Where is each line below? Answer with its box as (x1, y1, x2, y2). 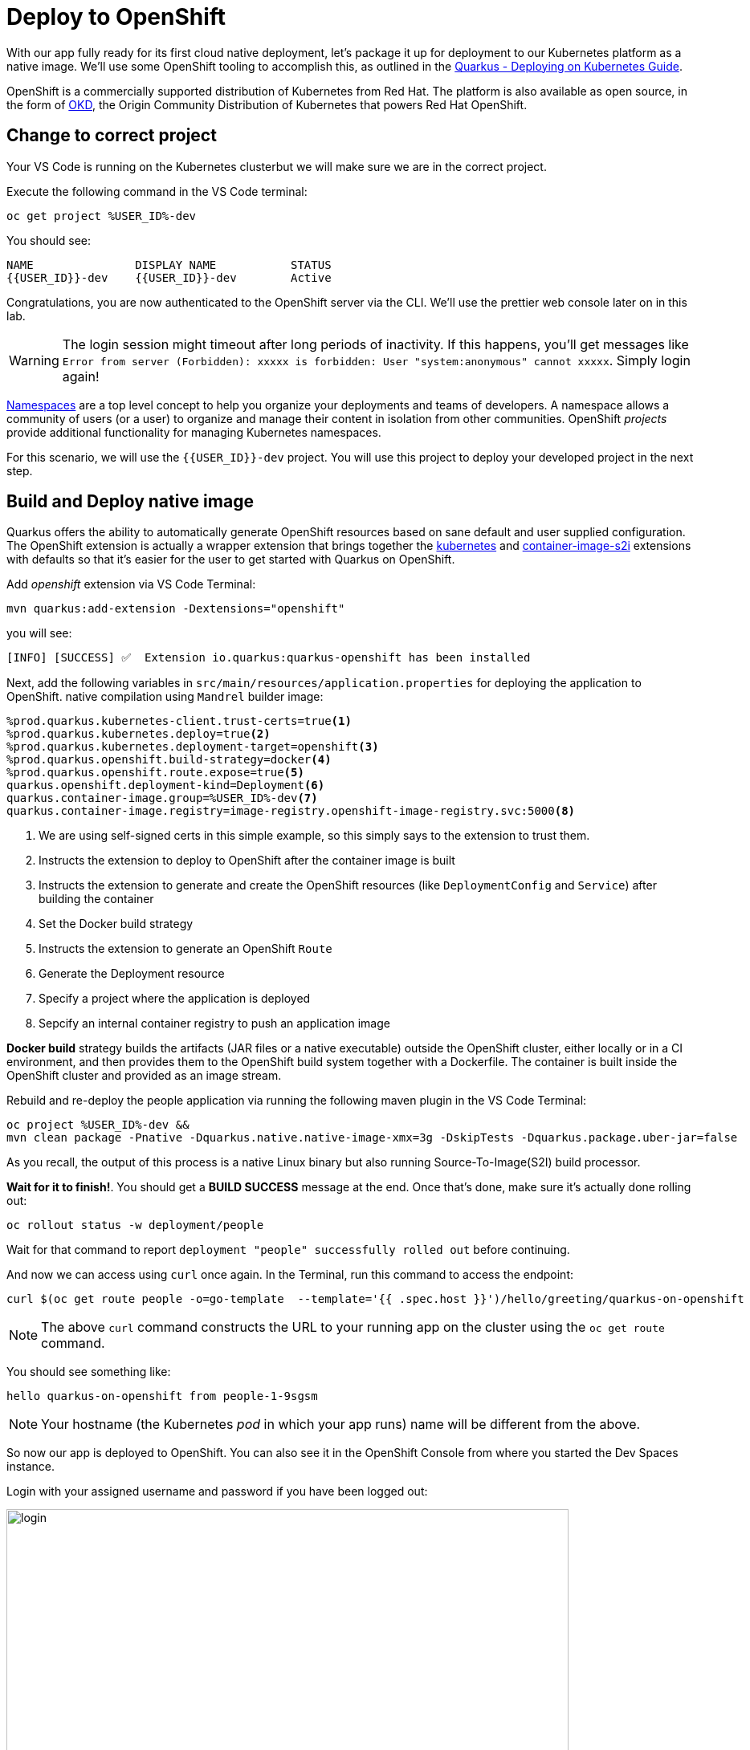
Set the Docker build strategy (39, 917, 194, 931)
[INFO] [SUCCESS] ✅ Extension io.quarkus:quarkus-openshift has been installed (6, 651, 531, 665)
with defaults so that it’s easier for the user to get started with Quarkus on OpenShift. (6, 552, 455, 567)
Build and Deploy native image (6, 491, 254, 512)
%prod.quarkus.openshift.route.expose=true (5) (6, 766, 304, 779)
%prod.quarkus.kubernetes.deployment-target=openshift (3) (6, 740, 379, 754)
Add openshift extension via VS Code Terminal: (6, 577, 256, 592)
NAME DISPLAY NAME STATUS (6, 258, 332, 271)
